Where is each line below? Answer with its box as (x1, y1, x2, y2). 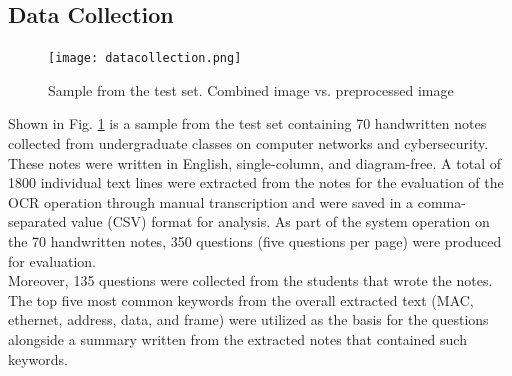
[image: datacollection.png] (48, 51, 242, 66)
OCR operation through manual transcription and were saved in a (8, 191, 414, 212)
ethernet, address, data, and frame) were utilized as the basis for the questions (8, 309, 489, 330)
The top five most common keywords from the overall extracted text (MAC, (8, 289, 474, 310)
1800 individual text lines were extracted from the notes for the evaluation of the (8, 172, 504, 193)
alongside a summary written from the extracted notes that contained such (8, 328, 467, 349)
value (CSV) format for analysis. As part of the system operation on (71, 211, 490, 232)
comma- (417, 191, 466, 212)
